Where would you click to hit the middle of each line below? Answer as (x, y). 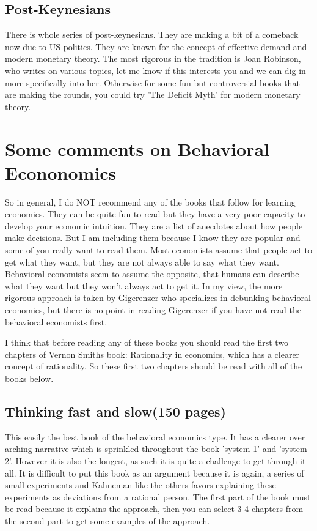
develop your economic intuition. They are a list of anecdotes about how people (154, 225)
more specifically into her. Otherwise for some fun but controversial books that (152, 82)
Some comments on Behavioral (137, 148)
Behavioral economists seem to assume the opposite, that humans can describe (152, 274)
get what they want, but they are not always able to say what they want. (142, 262)
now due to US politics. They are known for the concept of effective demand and (156, 46)
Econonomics (61, 172)
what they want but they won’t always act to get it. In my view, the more (144, 285)
